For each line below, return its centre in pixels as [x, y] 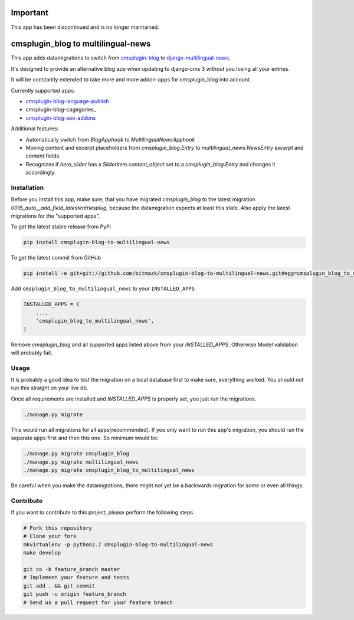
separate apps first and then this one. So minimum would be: [85, 438]
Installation [27, 188]
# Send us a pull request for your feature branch [98, 602]
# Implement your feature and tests [76, 578]
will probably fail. [32, 352]
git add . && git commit [59, 586]
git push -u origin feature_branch [75, 594]
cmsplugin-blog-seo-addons [61, 117]
